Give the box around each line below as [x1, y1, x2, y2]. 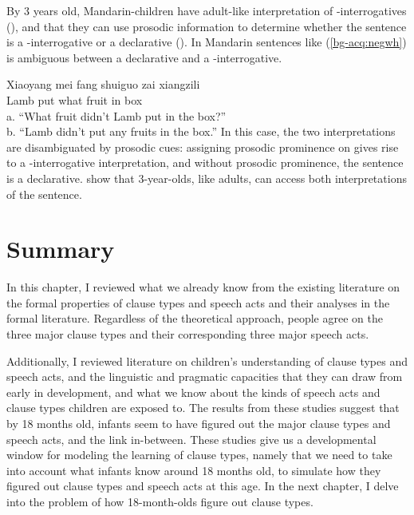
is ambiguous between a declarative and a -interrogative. [6, 49, 282, 65]
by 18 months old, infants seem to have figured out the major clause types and [6, 415, 391, 431]
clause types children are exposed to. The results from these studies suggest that [6, 399, 400, 416]
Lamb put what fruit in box [6, 91, 143, 108]
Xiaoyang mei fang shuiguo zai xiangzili [6, 76, 200, 93]
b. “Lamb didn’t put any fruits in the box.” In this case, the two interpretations [6, 123, 396, 140]
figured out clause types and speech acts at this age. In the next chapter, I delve [6, 477, 399, 494]
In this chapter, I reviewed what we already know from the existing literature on [6, 279, 400, 295]
